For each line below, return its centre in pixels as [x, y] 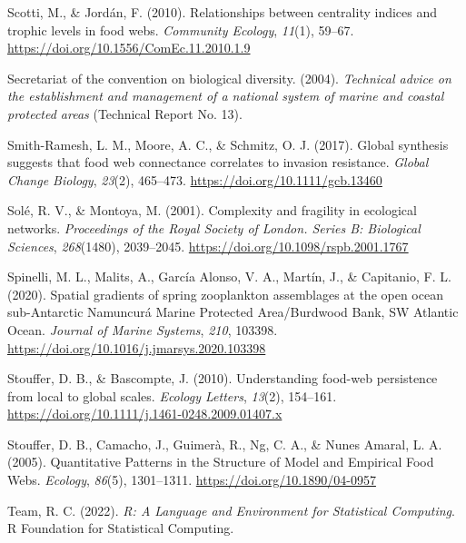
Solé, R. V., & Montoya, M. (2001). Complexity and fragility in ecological [212, 210]
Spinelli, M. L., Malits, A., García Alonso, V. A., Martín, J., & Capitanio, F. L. [229, 276]
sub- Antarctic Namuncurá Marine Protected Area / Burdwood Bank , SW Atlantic [233, 312]
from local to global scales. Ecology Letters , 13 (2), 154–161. [172, 395]
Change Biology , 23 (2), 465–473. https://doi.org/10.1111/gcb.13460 [195, 179]
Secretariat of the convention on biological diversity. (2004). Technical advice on [229, 78]
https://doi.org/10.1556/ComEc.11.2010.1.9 [129, 48]
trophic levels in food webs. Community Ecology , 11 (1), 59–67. [181, 30]
